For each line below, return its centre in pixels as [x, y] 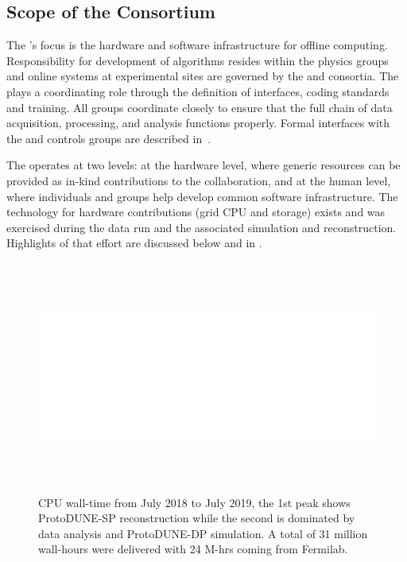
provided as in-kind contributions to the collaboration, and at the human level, [199, 180]
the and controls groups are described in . [109, 138]
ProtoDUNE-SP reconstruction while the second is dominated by [197, 518]
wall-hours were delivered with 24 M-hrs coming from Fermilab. [193, 549]
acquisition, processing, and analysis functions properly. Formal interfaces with [198, 123]
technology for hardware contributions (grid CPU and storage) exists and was [196, 212]
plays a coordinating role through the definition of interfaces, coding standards [198, 91]
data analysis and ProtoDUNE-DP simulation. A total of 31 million [203, 533]
